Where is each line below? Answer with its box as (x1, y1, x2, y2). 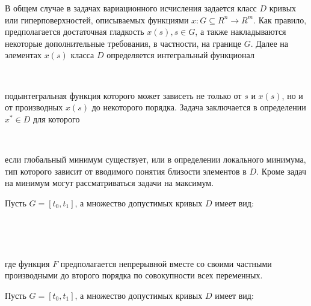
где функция (5, 257, 50, 269)
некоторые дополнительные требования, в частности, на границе (5, 37, 242, 49)
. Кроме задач (256, 164, 307, 177)
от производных (5, 101, 63, 113)
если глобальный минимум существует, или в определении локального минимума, (5, 152, 306, 165)
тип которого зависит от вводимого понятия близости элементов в (5, 164, 247, 177)
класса (70, 49, 94, 61)
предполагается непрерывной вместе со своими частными (60, 257, 272, 269)
